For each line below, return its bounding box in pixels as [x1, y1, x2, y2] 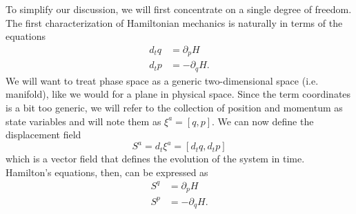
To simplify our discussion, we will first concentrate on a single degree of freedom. [6, 2, 352, 16]
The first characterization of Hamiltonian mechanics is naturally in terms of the [6, 15, 343, 30]
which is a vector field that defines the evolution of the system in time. [6, 151, 305, 166]
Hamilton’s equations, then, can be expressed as [6, 164, 208, 179]
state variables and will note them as [6, 114, 161, 128]
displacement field [6, 127, 81, 142]
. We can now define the [212, 114, 314, 128]
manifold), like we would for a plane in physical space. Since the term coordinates [6, 87, 351, 101]
